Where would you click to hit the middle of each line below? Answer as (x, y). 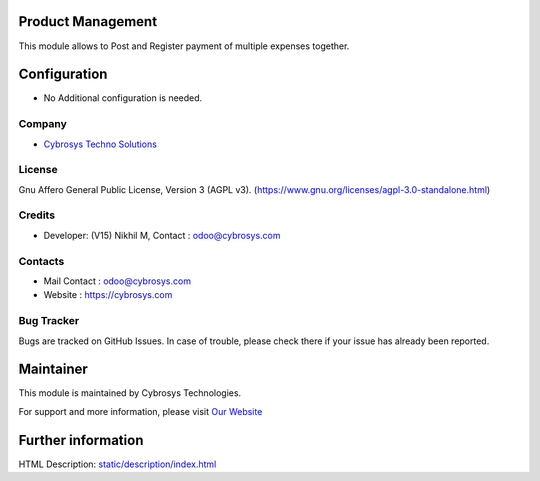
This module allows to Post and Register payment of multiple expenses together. (184, 46)
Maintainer (53, 369)
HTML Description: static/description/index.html (117, 464)
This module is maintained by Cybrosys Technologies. (130, 393)
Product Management (88, 21)
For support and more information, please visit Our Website (140, 411)
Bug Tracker (49, 321)
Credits (36, 215)
